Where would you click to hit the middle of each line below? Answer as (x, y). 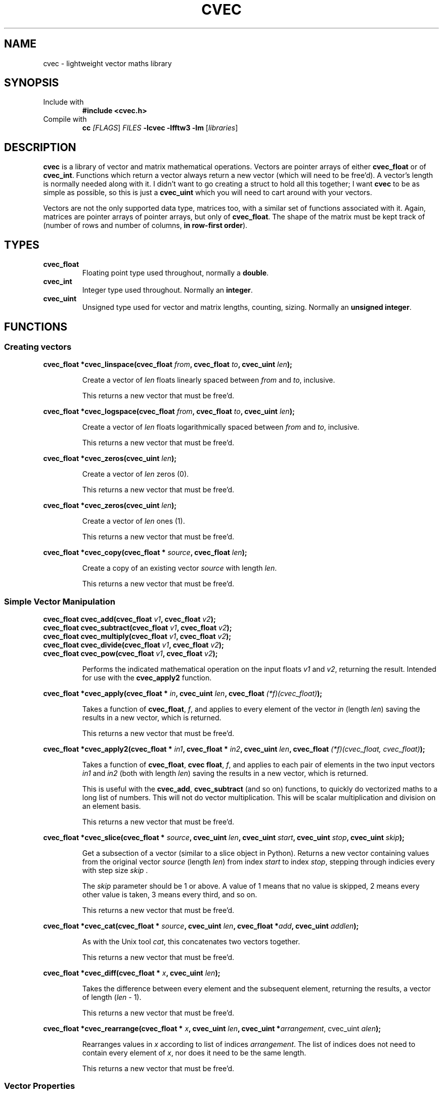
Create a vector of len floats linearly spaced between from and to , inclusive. (209, 380)
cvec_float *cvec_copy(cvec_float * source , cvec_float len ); (145, 553)
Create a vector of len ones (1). (134, 521)
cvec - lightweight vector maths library (107, 63)
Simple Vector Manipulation (60, 601)
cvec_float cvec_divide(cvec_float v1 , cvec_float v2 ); (134, 645)
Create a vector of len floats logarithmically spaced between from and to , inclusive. (221, 427)
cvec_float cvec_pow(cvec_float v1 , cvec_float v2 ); (130, 654)
